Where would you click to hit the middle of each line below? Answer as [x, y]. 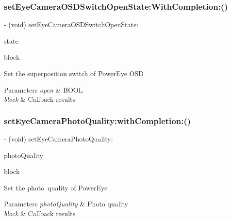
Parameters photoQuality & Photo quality [66, 204]
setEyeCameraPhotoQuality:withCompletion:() [98, 120]
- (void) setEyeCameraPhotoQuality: [58, 139]
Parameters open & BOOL [43, 89]
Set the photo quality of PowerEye [56, 187]
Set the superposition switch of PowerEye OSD [74, 73]
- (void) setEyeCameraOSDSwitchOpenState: [71, 24]
